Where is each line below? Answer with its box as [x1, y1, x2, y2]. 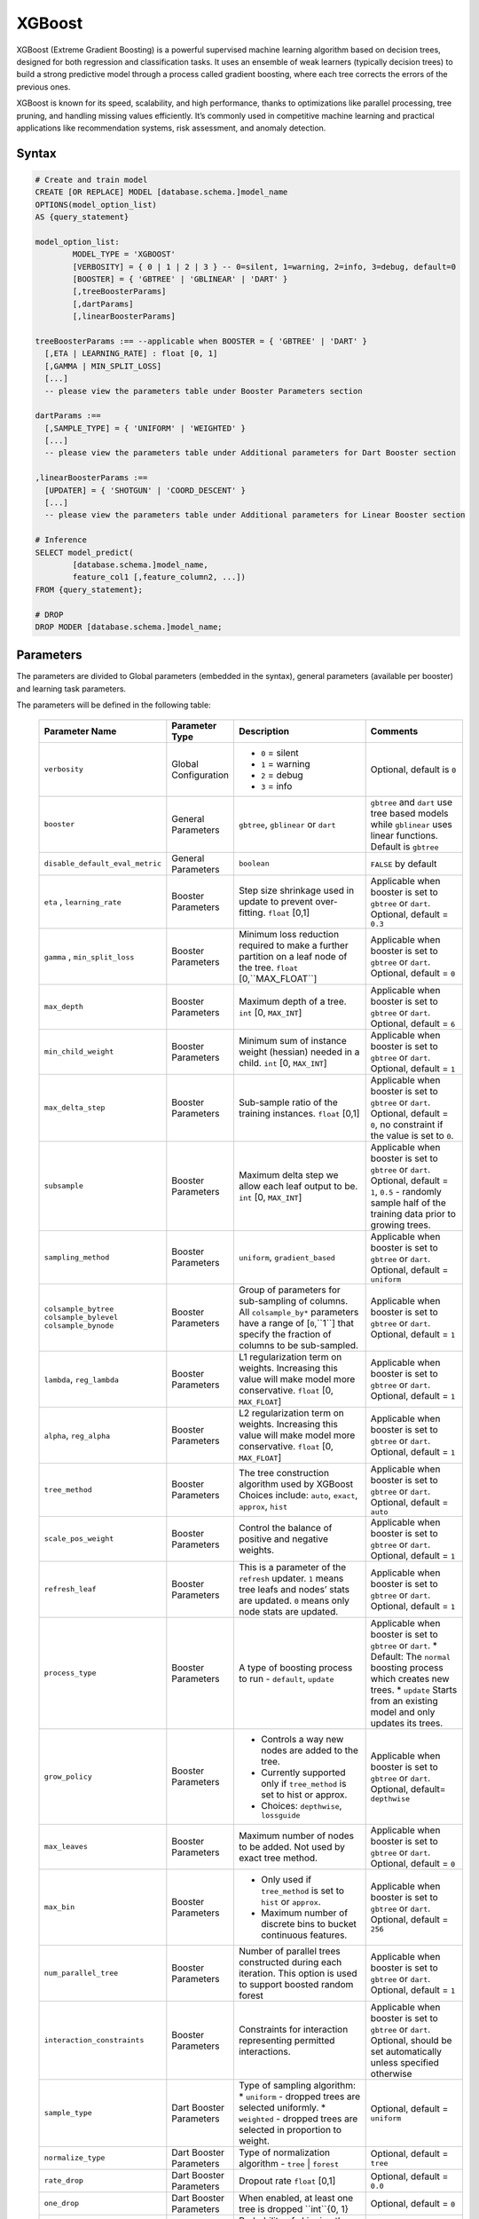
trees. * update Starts [370, 1683, 458, 1695]
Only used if [260, 1873, 312, 1885]
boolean [238, 859, 270, 869]
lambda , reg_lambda [43, 1372, 120, 1385]
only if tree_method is [260, 1777, 347, 1789]
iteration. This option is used [238, 1967, 358, 1979]
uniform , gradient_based [238, 1252, 336, 1264]
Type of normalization [238, 2146, 330, 2159]
